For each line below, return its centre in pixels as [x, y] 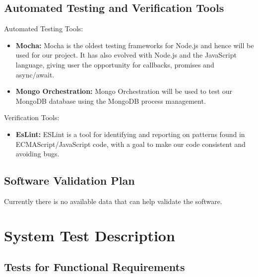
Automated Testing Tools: [44, 29]
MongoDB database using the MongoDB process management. [111, 101]
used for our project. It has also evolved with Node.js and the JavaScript [126, 55]
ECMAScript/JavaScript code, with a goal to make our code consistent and [130, 144]
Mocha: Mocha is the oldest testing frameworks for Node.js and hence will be [135, 45]
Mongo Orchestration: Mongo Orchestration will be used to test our [124, 91]
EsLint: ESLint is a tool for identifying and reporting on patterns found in [130, 134]
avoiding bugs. [37, 154]
